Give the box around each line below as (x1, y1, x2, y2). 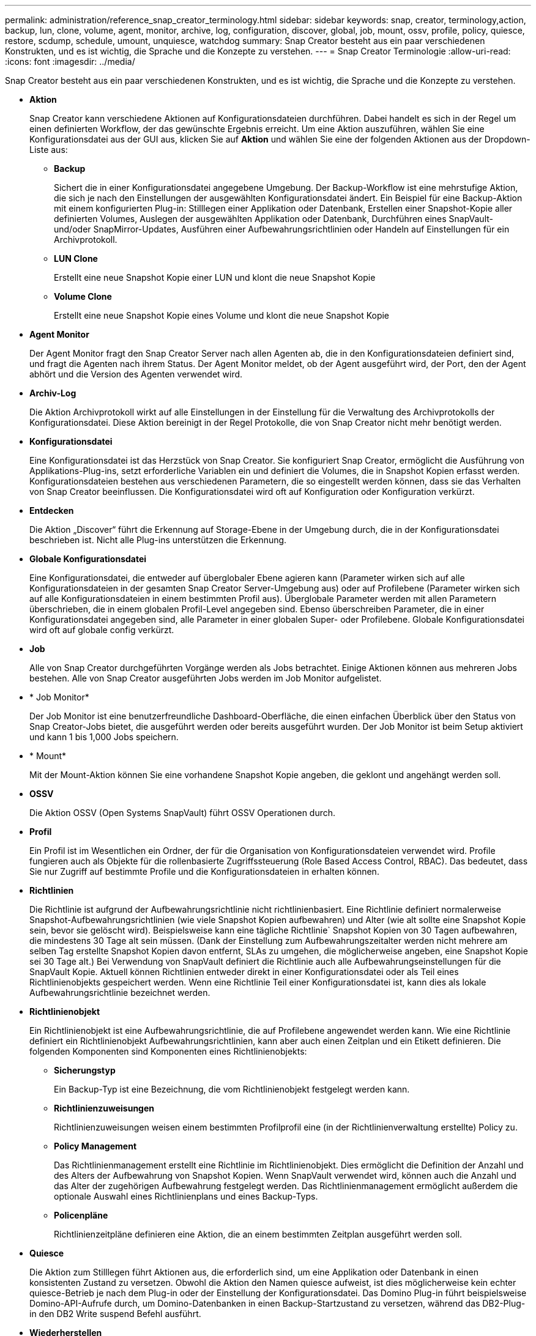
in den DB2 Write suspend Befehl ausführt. (29, 1308, 201, 1319)
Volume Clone (54, 291, 112, 302)
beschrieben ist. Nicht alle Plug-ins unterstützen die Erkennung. (29, 535, 287, 545)
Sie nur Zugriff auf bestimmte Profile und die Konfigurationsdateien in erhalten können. (29, 866, 379, 877)
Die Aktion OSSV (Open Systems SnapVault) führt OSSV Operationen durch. (29, 807, 336, 818)
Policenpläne (54, 1210, 108, 1220)
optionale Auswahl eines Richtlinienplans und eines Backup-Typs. (54, 1191, 318, 1201)
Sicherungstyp (54, 1065, 116, 1075)
